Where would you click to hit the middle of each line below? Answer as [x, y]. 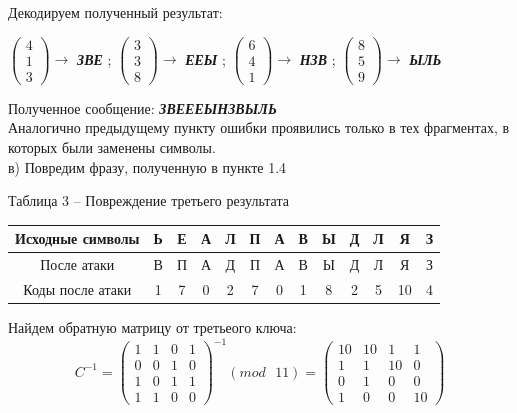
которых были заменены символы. [112, 146]
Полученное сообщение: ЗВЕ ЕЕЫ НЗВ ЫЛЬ [142, 107]
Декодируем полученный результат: [115, 12]
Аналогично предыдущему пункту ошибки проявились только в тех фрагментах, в [259, 127]
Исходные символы [77, 238]
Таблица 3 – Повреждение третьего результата [148, 200]
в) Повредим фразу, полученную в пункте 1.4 [147, 166]
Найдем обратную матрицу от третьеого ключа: [152, 327]
